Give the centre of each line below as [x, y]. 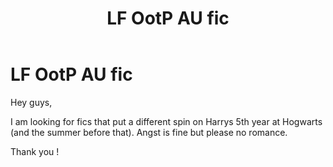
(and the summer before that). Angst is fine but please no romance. [149, 132]
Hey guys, [31, 102]
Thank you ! [35, 151]
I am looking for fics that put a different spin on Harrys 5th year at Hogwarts [166, 121]
